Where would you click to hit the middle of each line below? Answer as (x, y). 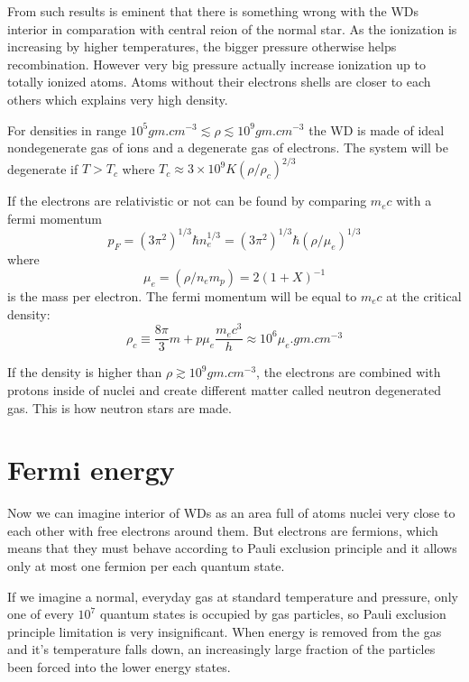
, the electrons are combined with (349, 372)
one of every (41, 614)
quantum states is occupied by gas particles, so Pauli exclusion (273, 614)
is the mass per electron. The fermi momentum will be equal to (182, 296)
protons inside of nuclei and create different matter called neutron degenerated (225, 389)
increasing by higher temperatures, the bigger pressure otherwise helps (202, 46)
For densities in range (67, 129)
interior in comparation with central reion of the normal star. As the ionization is (232, 28)
